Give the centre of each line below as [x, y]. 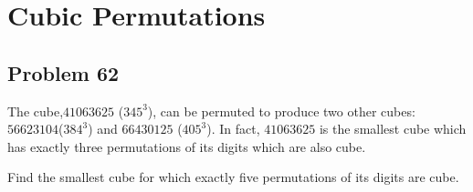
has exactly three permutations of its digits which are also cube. [187, 146]
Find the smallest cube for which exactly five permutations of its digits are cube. [233, 177]
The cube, [36, 111]
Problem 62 [63, 72]
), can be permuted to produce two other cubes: [281, 111]
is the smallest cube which [393, 129]
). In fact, [233, 129]
